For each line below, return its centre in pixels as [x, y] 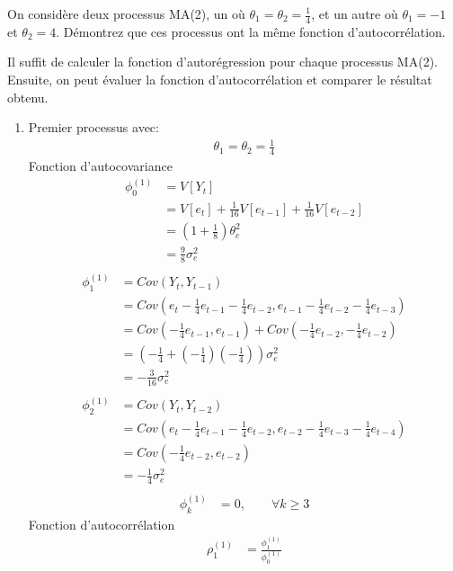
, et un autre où [355, 13]
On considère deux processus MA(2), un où [126, 13]
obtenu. [28, 97]
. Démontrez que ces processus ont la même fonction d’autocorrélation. [251, 31]
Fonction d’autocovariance [100, 166]
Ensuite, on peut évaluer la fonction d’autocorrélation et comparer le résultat [220, 80]
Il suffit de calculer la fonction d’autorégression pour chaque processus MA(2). [222, 62]
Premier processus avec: [93, 127]
